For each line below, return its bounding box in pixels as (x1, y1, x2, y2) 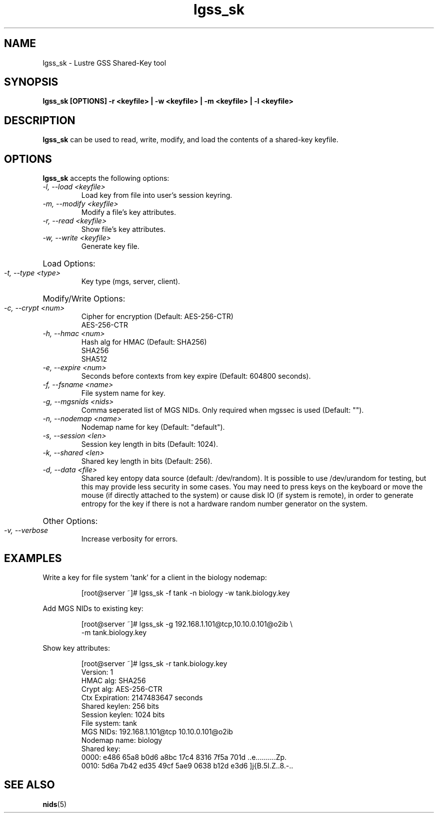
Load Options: (42, 258, 95, 269)
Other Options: (42, 516, 98, 526)
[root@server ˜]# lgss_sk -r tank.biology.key (81, 659, 227, 668)
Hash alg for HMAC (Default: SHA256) (81, 338, 207, 347)
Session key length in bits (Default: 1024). (81, 440, 218, 449)
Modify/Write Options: (42, 294, 125, 304)
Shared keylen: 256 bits (81, 701, 159, 710)
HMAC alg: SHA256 (81, 676, 146, 685)
